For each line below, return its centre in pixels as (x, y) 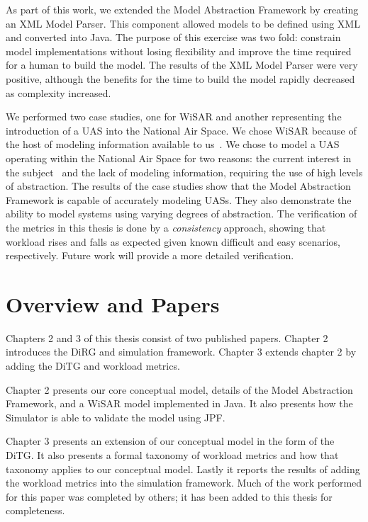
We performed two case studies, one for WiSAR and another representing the (174, 117)
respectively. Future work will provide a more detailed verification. (150, 255)
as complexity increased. (58, 92)
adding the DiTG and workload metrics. (93, 365)
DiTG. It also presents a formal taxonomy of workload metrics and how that (172, 454)
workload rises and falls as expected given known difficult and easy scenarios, (173, 241)
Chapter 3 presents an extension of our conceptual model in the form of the (170, 441)
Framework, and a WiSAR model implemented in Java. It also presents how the (179, 403)
